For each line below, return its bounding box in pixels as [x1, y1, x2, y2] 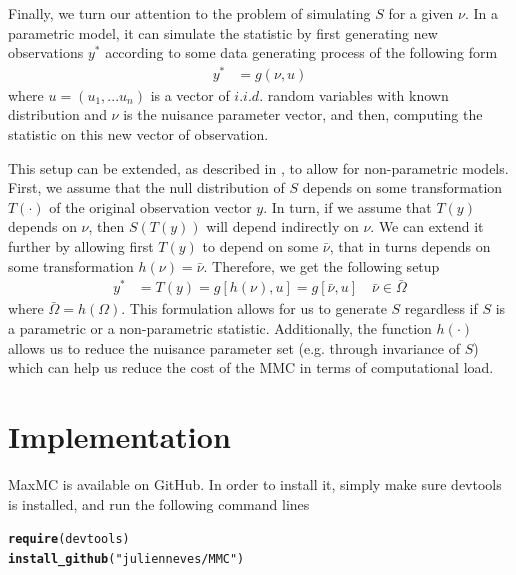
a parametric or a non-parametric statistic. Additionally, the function [8, 318, 432, 339]
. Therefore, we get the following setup [203, 255, 440, 276]
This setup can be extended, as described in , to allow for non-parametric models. [8, 157, 509, 178]
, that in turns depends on [329, 236, 491, 257]
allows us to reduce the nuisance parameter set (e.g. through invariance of [8, 337, 460, 358]
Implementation [8, 416, 231, 457]
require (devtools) [8, 532, 130, 547]
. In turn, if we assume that [263, 196, 432, 217]
